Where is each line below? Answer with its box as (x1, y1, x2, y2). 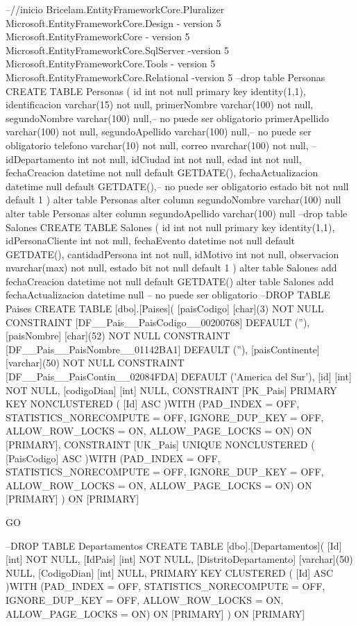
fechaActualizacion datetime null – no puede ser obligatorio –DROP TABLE (6, 287, 330, 302)
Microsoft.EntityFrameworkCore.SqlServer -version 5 (6, 42, 230, 57)
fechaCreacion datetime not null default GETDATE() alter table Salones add (6, 273, 334, 288)
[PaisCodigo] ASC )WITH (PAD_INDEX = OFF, (6, 450, 221, 465)
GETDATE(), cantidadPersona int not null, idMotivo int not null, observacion (6, 246, 339, 261)
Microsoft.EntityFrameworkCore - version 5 (6, 29, 190, 44)
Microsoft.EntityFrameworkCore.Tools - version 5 (6, 56, 216, 71)
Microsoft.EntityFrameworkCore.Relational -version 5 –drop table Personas (6, 69, 325, 84)
